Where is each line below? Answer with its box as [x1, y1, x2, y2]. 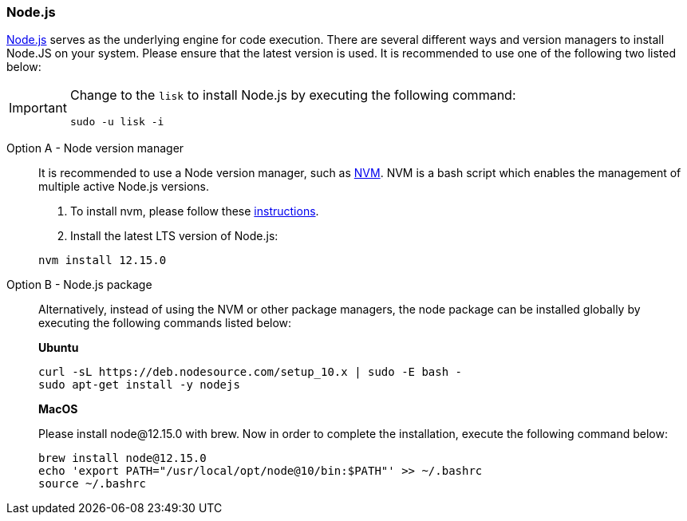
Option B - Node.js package [6, 278, 152, 292]
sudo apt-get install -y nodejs [38, 378, 240, 392]
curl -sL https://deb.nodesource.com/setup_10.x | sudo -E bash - [38, 365, 463, 379]
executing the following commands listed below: [38, 316, 292, 330]
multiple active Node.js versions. [38, 180, 210, 194]
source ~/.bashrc [38, 477, 146, 491]
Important [9, 99, 67, 116]
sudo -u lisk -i [69, 116, 164, 128]
